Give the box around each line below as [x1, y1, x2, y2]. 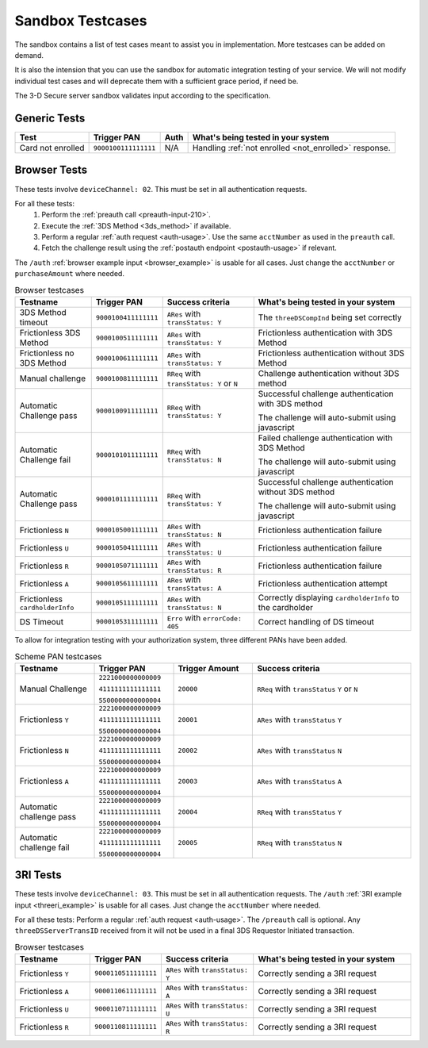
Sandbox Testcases [14, 12, 147, 29]
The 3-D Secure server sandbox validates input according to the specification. [14, 91, 271, 101]
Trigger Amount [178, 662, 239, 674]
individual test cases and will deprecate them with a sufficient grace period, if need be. [14, 76, 299, 86]
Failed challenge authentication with [258, 432, 393, 443]
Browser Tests [14, 163, 88, 177]
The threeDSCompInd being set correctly [258, 312, 402, 323]
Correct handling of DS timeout [258, 616, 375, 627]
